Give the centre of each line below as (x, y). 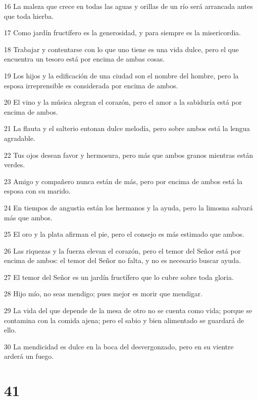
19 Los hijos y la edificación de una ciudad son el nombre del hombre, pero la (121, 75)
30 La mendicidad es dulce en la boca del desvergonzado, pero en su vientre (119, 346)
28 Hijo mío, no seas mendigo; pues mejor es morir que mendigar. (103, 294)
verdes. (15, 165)
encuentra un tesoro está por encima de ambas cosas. (84, 59)
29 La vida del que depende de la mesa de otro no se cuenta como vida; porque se (128, 310)
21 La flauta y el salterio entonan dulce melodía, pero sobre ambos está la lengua (127, 128)
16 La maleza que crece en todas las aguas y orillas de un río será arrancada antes (128, 6)
